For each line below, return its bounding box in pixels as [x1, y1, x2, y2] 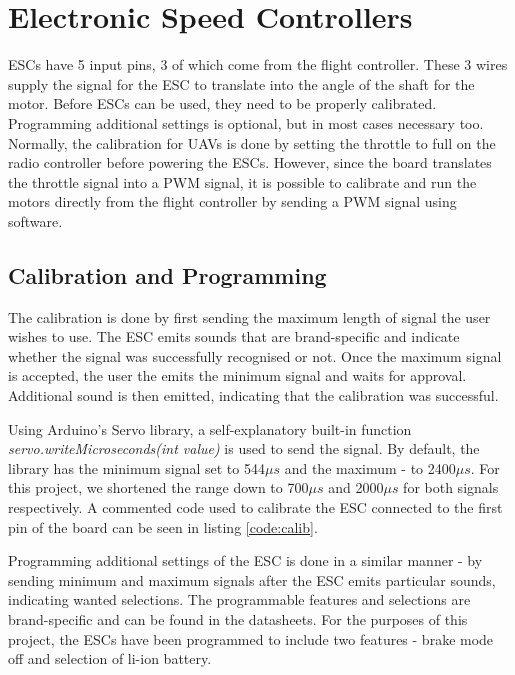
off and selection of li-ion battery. [8, 648, 212, 669]
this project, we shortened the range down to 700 [8, 477, 309, 498]
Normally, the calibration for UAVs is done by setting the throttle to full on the [8, 132, 496, 153]
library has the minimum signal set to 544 [8, 457, 265, 478]
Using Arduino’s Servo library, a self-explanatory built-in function [8, 418, 412, 439]
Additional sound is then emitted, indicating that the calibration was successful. [8, 385, 499, 406]
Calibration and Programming [8, 259, 327, 290]
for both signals [403, 477, 499, 498]
